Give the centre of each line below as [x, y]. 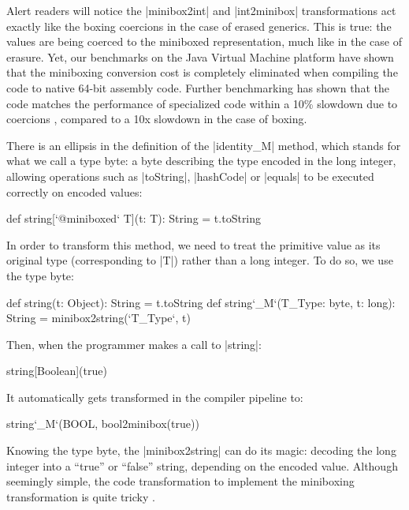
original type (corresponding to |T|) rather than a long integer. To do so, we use [200, 260]
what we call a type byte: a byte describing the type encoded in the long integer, [201, 161]
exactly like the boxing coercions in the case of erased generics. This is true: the [199, 26]
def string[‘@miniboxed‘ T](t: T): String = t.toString [134, 218]
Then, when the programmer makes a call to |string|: [134, 344]
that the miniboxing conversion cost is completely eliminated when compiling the [202, 72]
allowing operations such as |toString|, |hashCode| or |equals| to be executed [190, 176]
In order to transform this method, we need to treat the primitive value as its [193, 244]
